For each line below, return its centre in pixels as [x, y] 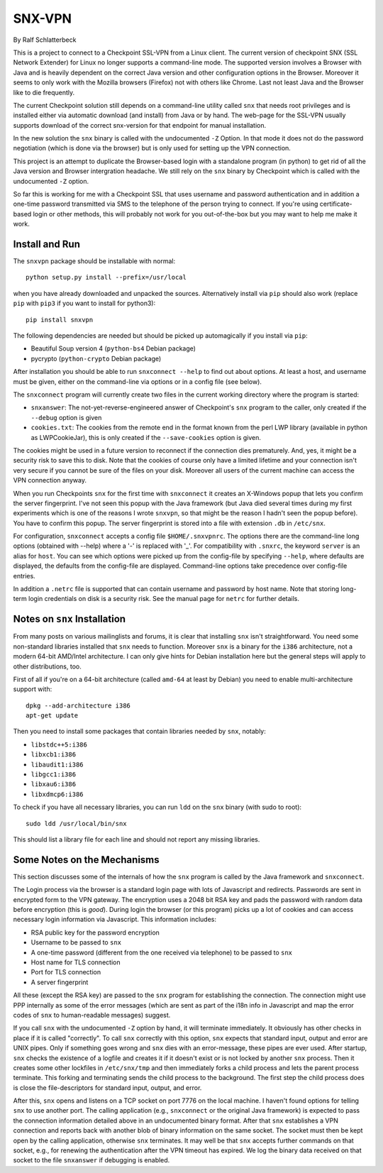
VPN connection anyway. [50, 480]
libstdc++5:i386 [59, 744]
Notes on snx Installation [70, 619]
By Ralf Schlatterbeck [45, 40]
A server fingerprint [60, 982]
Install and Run [47, 244]
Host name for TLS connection [76, 962]
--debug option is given [66, 417]
